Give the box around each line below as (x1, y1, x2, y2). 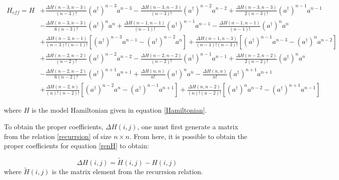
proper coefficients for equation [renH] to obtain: (4, 140, 149, 151)
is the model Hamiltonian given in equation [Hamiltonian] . (31, 105, 207, 115)
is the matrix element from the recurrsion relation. (52, 166, 203, 177)
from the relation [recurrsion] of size (4, 131, 112, 141)
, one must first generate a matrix (137, 121, 238, 132)
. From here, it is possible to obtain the (129, 131, 248, 141)
